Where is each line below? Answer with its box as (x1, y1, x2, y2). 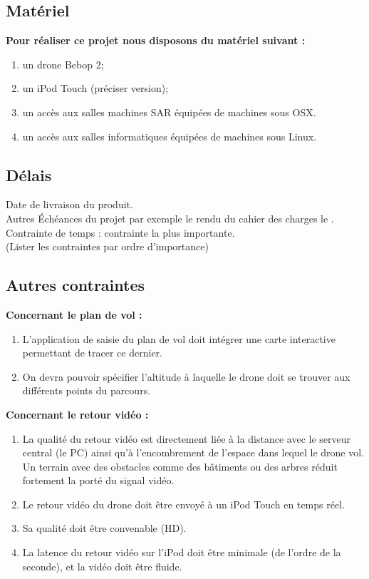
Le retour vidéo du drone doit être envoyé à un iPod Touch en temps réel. (22, 496, 345, 511)
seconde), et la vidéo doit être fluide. (22, 558, 182, 573)
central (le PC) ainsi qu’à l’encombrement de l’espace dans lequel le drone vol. (22, 445, 365, 460)
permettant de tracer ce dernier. (22, 345, 162, 360)
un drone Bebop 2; (22, 56, 104, 71)
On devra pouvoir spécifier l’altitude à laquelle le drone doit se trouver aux (22, 369, 350, 384)
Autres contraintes (6, 274, 145, 296)
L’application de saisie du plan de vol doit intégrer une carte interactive (22, 331, 336, 346)
